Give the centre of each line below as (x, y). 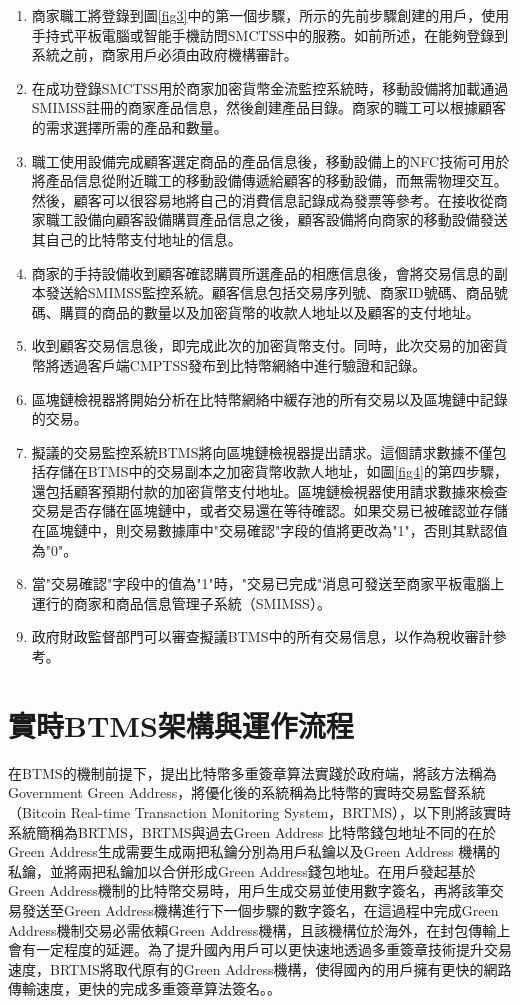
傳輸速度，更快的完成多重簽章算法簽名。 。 (144, 988)
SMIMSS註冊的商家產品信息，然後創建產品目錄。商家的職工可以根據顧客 (268, 107)
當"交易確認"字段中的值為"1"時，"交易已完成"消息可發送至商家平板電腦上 (268, 583)
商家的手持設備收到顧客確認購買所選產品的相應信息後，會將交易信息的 (262, 272)
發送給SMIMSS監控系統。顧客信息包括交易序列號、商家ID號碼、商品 (269, 292)
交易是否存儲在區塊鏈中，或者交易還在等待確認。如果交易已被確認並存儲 (269, 510)
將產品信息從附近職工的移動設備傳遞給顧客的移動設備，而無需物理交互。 (269, 180)
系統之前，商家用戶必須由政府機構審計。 (164, 54)
